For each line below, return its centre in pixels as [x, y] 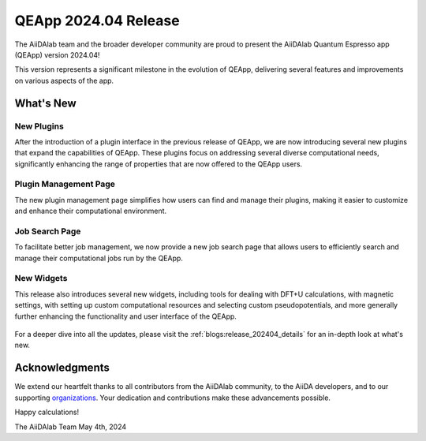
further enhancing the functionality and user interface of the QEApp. [125, 316]
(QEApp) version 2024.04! [57, 54]
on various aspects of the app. [64, 80]
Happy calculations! [47, 412]
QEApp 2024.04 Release [97, 21]
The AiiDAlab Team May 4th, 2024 [70, 427]
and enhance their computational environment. [91, 211]
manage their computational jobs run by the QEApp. [99, 258]
